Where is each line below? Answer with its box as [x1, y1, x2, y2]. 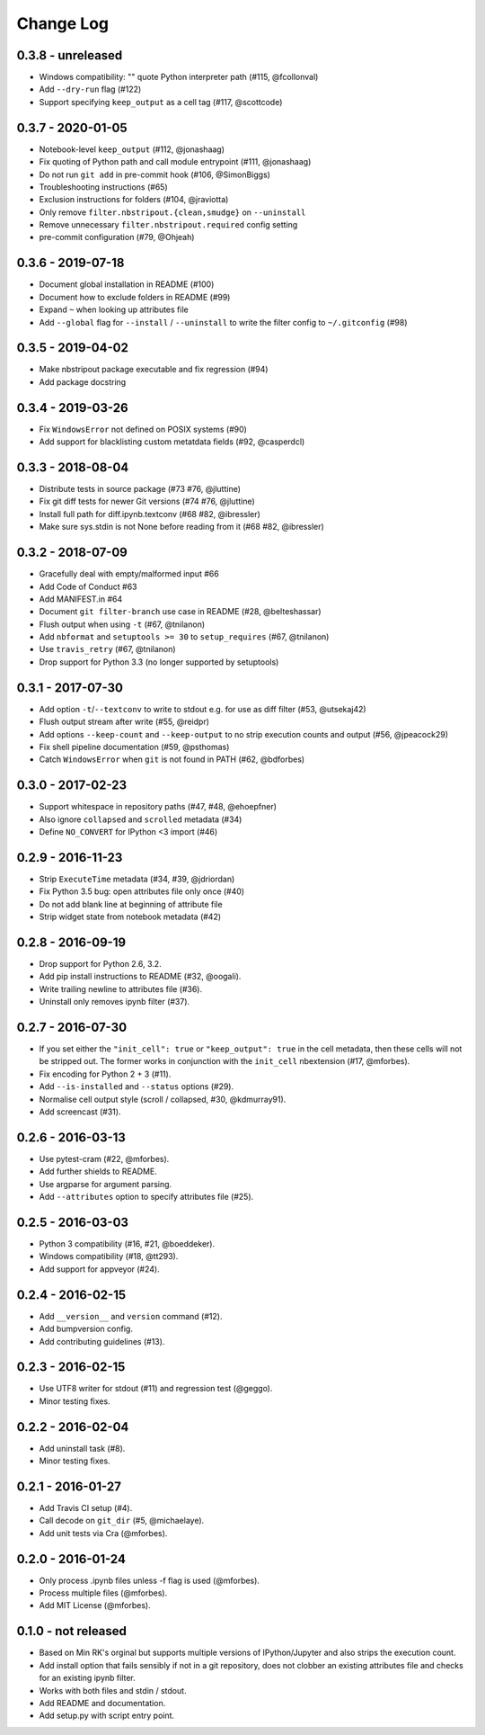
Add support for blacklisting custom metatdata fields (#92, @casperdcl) [39, 436, 305, 447]
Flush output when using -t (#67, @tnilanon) [39, 619, 206, 630]
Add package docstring [39, 376, 127, 387]
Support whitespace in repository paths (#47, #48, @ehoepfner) [39, 801, 278, 812]
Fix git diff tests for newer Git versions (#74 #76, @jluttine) [39, 496, 255, 507]
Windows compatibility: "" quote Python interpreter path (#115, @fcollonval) [39, 72, 319, 83]
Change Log [16, 13, 110, 33]
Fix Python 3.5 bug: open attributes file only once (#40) [39, 886, 245, 897]
